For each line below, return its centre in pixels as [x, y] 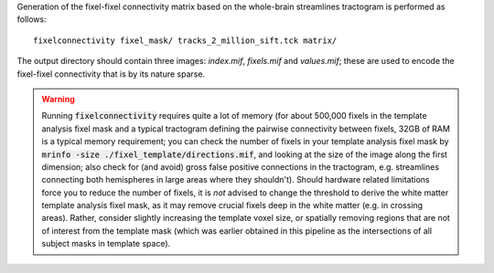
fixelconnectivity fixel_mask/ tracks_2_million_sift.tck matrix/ [185, 40]
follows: [32, 19]
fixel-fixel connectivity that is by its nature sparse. [111, 74]
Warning [58, 99]
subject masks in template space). [106, 244]
